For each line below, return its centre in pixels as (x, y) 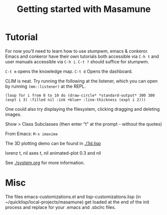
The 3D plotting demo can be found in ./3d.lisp (53, 143)
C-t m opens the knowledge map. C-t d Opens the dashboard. (69, 71)
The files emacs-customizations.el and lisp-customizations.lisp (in (73, 197)
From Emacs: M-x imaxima (32, 134)
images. (13, 114)
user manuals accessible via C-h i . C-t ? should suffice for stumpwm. (77, 61)
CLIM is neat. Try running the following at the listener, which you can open (82, 81)
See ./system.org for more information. (45, 163)
